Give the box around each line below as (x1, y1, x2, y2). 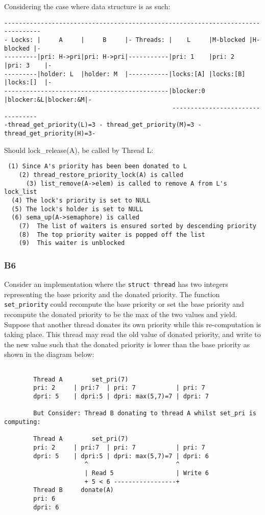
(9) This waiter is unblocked (18, 239, 125, 247)
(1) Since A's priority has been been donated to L (8, 163, 187, 170)
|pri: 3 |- (4, 61, 52, 69)
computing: (4, 418, 41, 426)
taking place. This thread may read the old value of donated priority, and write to (4, 329, 261, 340)
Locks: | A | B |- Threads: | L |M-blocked (11, 36, 246, 43)
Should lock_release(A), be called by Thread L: (4, 144, 154, 155)
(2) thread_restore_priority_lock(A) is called (18, 171, 183, 179)
